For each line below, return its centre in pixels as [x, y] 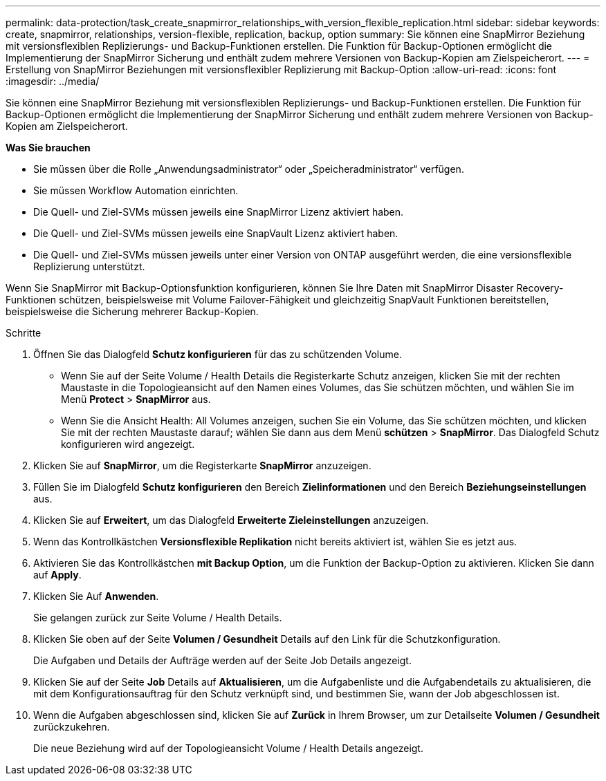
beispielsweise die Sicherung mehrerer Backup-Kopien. [132, 311]
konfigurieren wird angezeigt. [128, 444]
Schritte [24, 333]
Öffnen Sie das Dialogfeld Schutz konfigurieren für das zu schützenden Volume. [218, 354]
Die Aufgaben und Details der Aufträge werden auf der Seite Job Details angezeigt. [222, 660]
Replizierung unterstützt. [89, 266]
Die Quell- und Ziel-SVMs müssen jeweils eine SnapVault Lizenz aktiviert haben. [216, 233]
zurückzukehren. [72, 727]
